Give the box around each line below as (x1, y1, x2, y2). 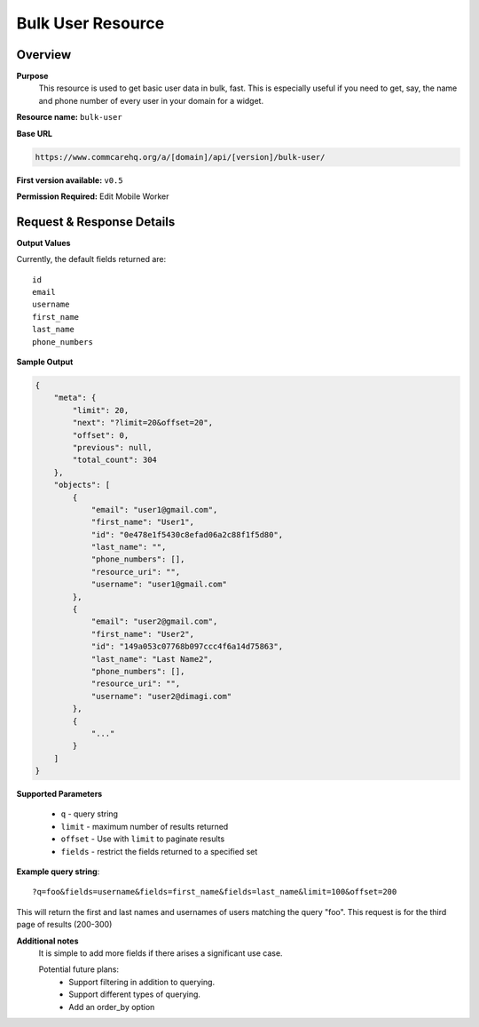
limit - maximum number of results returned (60, 821, 229, 832)
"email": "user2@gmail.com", (90, 617, 218, 626)
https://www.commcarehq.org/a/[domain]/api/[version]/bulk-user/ (35, 152, 326, 162)
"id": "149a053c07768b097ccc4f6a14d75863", (90, 641, 284, 652)
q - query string (60, 808, 119, 819)
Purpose (16, 71, 49, 82)
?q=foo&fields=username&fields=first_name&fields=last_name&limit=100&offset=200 (32, 887, 397, 897)
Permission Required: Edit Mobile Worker (16, 191, 169, 202)
